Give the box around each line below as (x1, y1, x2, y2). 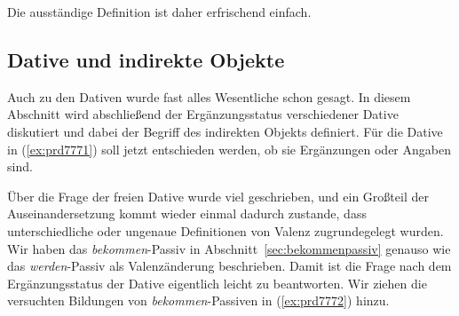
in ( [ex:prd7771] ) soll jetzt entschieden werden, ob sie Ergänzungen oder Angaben (7, 139, 451, 158)
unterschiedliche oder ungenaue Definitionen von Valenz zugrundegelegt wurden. (7, 221, 444, 240)
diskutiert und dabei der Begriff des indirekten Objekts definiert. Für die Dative (7, 122, 443, 140)
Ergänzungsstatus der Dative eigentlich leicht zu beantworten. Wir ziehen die (7, 273, 427, 292)
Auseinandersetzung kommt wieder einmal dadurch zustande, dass (7, 204, 367, 223)
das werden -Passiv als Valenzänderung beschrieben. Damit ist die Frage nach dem (7, 257, 452, 275)
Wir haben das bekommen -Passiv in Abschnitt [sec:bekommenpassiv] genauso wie (7, 239, 451, 257)
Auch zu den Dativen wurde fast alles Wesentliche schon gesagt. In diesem (7, 87, 411, 106)
